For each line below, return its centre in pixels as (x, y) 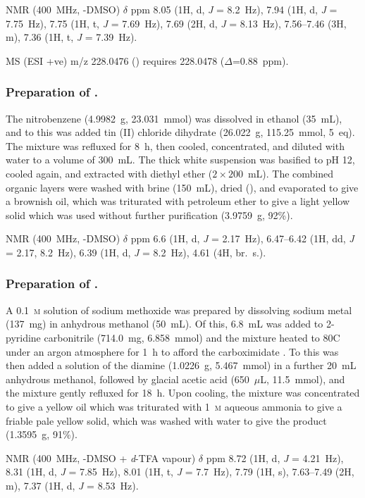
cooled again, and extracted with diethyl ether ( (109, 173)
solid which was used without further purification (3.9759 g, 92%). (149, 214)
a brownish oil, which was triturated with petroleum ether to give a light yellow (178, 201)
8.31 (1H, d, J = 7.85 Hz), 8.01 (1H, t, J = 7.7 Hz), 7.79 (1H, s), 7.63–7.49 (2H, (180, 472)
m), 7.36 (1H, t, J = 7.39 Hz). (72, 37)
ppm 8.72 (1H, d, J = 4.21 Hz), (275, 457)
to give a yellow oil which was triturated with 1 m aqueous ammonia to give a (174, 406)
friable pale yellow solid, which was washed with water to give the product (166, 420)
